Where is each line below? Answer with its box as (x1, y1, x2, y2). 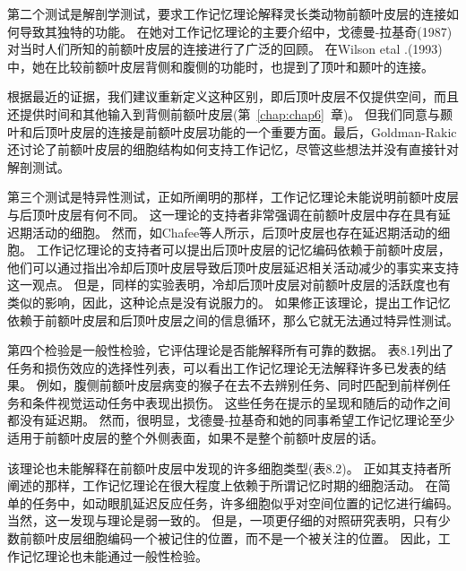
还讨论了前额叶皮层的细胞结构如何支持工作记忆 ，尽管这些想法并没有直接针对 (7, 140, 459, 159)
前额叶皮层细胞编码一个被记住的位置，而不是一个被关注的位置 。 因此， (19, 529, 438, 548)
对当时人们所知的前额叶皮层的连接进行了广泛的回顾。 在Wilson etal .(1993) (7, 39, 443, 58)
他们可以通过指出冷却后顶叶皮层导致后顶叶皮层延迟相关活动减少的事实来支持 (7, 257, 459, 276)
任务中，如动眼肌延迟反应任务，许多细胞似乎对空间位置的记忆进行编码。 (31, 493, 459, 512)
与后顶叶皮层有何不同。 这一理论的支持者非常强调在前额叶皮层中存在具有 (7, 204, 438, 223)
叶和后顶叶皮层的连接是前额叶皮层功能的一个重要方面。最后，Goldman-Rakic (7, 122, 457, 141)
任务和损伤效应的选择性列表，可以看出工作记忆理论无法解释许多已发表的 (7, 358, 434, 376)
